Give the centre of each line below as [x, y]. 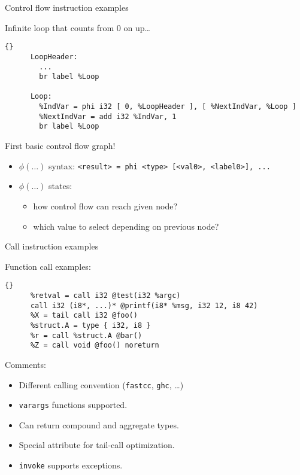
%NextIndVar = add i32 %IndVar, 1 [108, 116]
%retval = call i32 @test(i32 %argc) [105, 295]
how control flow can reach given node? [105, 205]
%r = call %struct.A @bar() [86, 335]
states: [60, 186]
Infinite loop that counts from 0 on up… [78, 27]
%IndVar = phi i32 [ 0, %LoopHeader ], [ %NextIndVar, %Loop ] [168, 107]
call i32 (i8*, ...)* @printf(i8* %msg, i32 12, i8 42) [144, 305]
